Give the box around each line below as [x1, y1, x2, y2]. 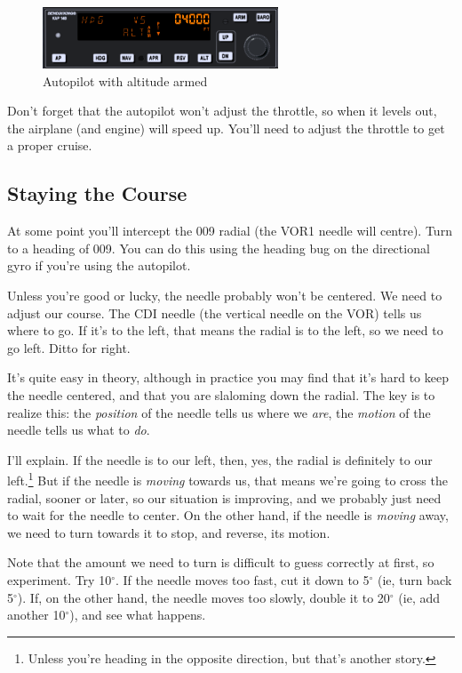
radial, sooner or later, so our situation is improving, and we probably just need [7, 488, 442, 507]
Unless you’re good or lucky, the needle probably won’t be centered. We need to [7, 286, 442, 305]
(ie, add [398, 588, 441, 606]
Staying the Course [7, 180, 187, 207]
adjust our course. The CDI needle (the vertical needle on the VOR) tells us [7, 303, 422, 322]
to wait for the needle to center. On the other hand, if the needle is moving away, [7, 506, 449, 525]
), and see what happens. [69, 605, 206, 624]
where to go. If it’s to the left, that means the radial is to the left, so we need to [7, 321, 443, 340]
